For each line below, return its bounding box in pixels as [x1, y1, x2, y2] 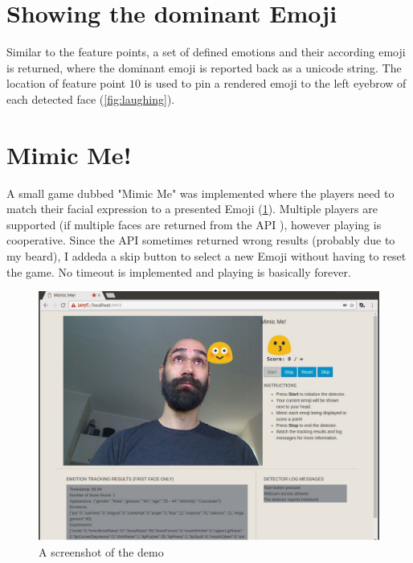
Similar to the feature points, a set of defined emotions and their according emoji [6, 43, 406, 60]
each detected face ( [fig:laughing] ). [6, 90, 175, 107]
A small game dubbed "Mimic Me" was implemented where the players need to [6, 184, 395, 201]
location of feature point [6, 75, 126, 92]
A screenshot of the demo [39, 543, 164, 560]
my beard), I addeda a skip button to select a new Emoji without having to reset [6, 248, 407, 264]
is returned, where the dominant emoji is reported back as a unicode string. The [6, 59, 402, 76]
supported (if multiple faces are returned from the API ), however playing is [6, 216, 382, 232]
